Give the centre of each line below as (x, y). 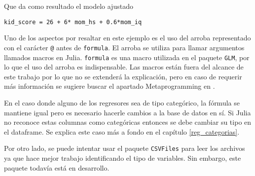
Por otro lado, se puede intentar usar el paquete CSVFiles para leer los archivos (125, 148)
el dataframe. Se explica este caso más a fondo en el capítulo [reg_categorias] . (122, 131)
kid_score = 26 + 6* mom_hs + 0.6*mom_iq (73, 22)
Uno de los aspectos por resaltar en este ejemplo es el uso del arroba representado (127, 38)
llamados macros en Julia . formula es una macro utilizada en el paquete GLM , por (127, 57)
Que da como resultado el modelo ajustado (69, 6)
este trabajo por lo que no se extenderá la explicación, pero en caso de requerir (123, 76)
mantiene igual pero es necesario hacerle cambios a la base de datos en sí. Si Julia (127, 112)
